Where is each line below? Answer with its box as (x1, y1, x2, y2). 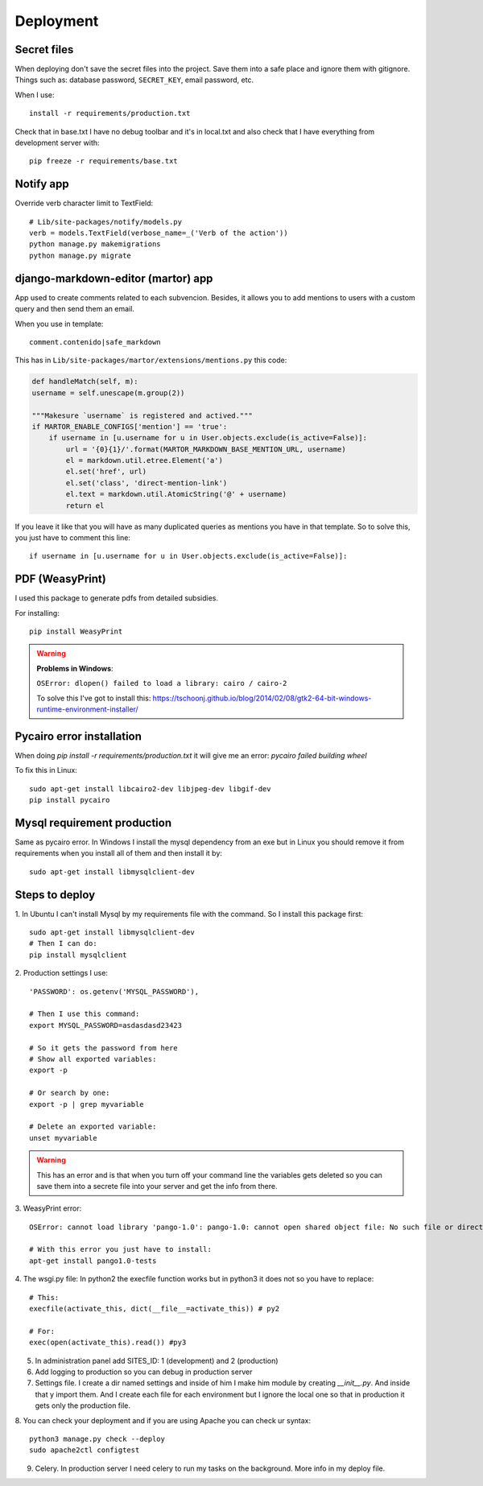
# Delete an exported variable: (29, 1122, 157, 1131)
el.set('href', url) (65, 467, 147, 477)
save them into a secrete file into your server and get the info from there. (36, 1181, 278, 1191)
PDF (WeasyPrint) (14, 572, 106, 586)
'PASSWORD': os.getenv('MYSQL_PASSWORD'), (29, 987, 200, 996)
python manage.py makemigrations (29, 240, 161, 249)
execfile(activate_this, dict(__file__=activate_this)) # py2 (29, 1304, 280, 1314)
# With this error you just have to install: (29, 1245, 213, 1254)
